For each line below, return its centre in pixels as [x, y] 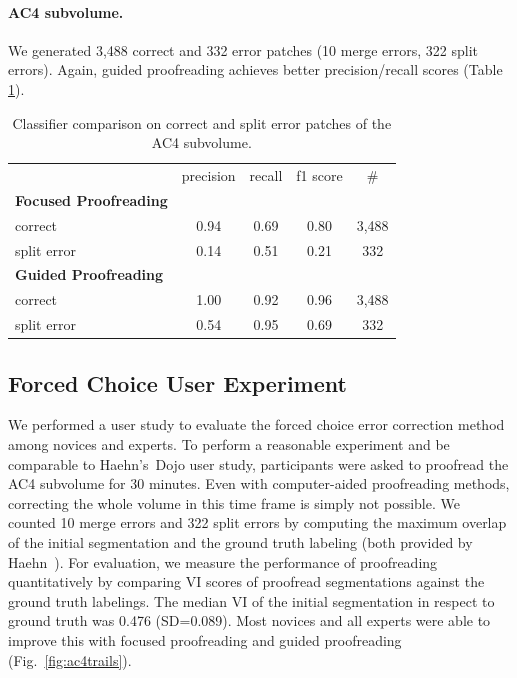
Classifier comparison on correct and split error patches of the [202, 122]
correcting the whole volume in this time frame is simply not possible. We [234, 502]
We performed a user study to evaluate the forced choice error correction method [256, 424]
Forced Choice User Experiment [177, 382]
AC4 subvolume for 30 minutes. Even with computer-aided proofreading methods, [259, 483]
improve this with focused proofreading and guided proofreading [205, 639]
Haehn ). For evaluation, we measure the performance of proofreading [223, 561]
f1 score [319, 175]
